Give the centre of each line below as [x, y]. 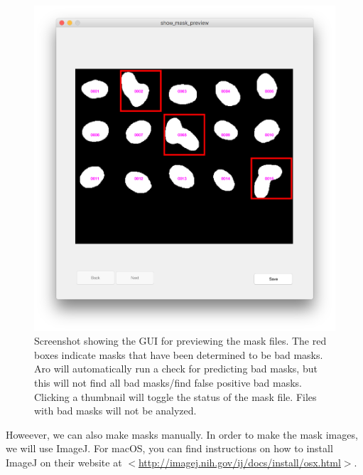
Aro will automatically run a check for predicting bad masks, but [176, 369]
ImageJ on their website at [64, 462]
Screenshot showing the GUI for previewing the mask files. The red [180, 341]
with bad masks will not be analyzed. [115, 411]
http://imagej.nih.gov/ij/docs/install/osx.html [239, 462]
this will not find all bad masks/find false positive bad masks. [168, 382]
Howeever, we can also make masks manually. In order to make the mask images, [182, 434]
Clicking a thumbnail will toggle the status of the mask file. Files [175, 396]
